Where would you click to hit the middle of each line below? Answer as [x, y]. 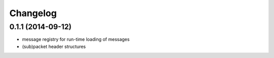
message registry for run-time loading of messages [76, 39]
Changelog [33, 13]
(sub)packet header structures [54, 46]
